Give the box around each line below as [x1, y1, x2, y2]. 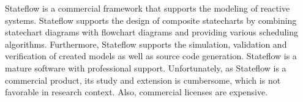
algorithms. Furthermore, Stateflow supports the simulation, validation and [5, 37, 287, 50]
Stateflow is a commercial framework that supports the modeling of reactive [5, 2, 290, 14]
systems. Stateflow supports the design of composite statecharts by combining [5, 13, 297, 26]
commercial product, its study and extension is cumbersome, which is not [5, 73, 281, 86]
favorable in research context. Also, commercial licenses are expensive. [5, 86, 268, 98]
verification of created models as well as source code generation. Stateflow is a [5, 49, 297, 62]
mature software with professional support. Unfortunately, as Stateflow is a [5, 61, 286, 74]
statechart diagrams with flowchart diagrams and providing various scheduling [5, 26, 298, 38]
